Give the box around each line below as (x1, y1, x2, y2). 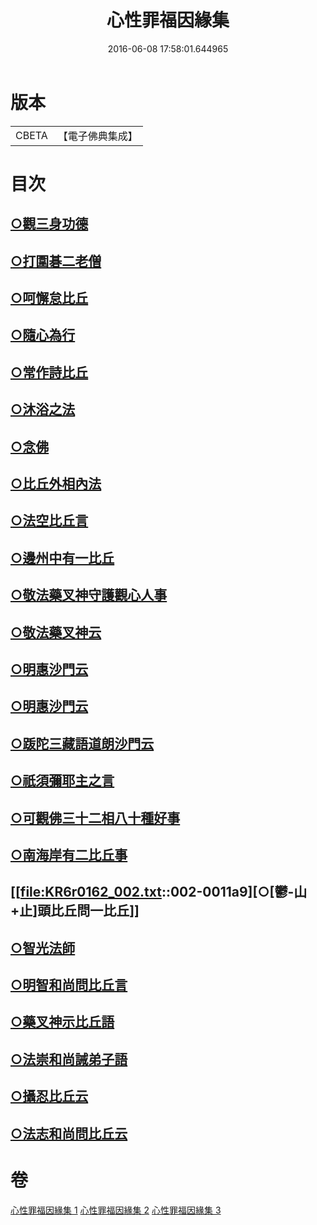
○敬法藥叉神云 (10, 624, 102, 641)
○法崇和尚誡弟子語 (10, 1051, 128, 1068)
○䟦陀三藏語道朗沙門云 (10, 735, 155, 752)
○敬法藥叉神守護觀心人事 (10, 587, 168, 604)
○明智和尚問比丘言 (10, 977, 128, 994)
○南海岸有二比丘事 (10, 846, 128, 863)
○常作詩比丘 (10, 364, 89, 381)
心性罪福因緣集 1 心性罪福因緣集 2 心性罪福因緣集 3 (10, 1204, 222, 1216)
